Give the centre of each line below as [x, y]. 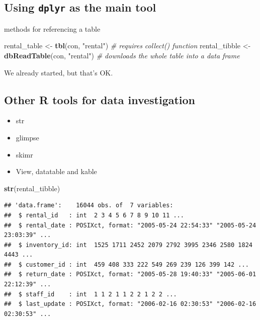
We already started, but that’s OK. [59, 72]
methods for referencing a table [52, 28]
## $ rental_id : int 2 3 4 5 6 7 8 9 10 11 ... [94, 215]
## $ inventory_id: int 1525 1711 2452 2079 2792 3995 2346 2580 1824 [128, 245]
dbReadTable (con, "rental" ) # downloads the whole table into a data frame [122, 55]
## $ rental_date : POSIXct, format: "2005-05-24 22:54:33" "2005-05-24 [130, 225]
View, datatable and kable [56, 171]
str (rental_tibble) [32, 188]
